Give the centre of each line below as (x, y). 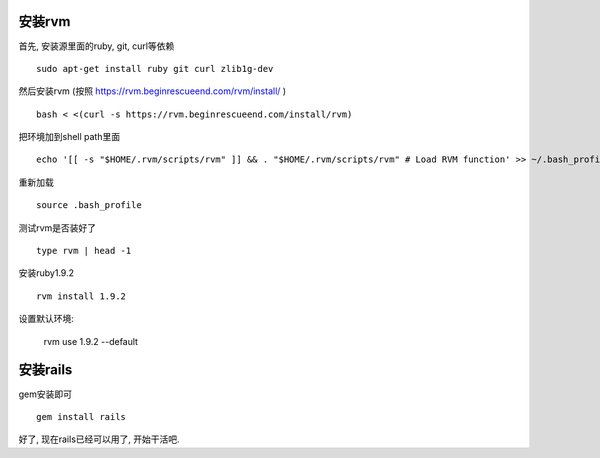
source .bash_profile (89, 205)
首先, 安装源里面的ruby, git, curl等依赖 (96, 46)
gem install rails (81, 416)
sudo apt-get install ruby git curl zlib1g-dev (155, 68)
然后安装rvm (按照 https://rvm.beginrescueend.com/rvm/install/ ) (152, 91)
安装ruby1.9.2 (46, 273)
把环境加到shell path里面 (69, 137)
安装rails (45, 370)
